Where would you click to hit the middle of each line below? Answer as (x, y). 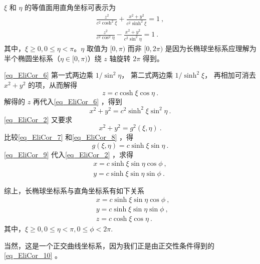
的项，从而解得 (53, 84)
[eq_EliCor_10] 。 (33, 255)
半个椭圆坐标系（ (32, 58)
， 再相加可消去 (230, 75)
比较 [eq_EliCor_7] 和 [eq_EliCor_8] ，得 (69, 137)
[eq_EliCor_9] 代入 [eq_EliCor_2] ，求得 (69, 154)
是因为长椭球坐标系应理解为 (211, 48)
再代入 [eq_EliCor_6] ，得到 (77, 101)
